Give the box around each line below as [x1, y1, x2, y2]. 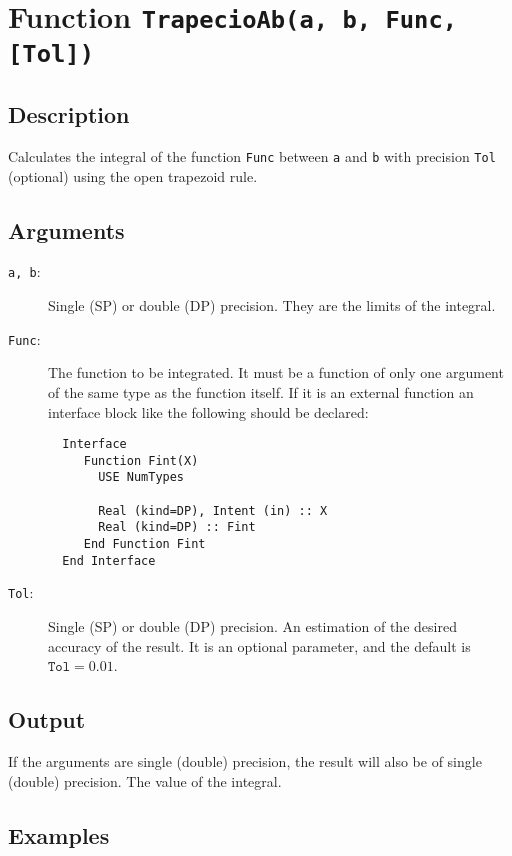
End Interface [62, 553, 156, 568]
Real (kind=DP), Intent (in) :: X [98, 503, 328, 518]
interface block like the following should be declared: [48, 401, 369, 422]
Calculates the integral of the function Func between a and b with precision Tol [8, 146, 496, 167]
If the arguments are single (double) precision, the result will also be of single [8, 751, 482, 772]
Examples [8, 819, 110, 850]
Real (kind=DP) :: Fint [98, 520, 256, 535]
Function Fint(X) [83, 453, 199, 468]
